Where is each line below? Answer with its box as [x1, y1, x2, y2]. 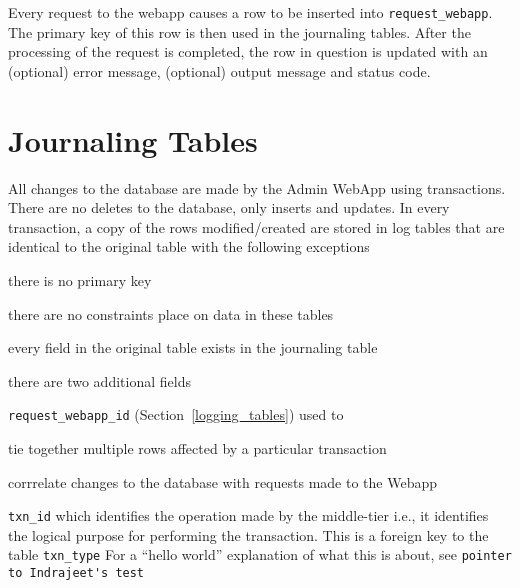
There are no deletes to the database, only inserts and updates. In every [8, 197, 450, 218]
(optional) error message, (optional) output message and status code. [8, 60, 431, 81]
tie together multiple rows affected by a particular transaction [8, 437, 387, 458]
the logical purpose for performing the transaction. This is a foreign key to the [8, 524, 489, 545]
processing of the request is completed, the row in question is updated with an [8, 41, 488, 62]
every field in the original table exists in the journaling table [8, 337, 378, 358]
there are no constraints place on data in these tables [8, 303, 334, 324]
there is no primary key [8, 269, 152, 290]
